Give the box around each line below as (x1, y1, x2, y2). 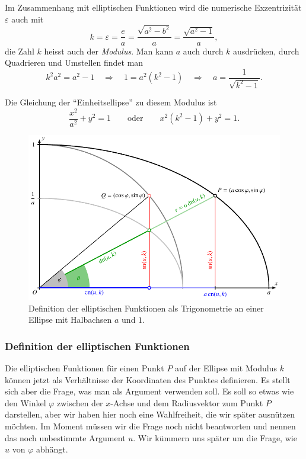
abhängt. (36, 443, 68, 455)
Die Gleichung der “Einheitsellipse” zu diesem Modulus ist (5, 96, 217, 108)
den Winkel (5, 396, 46, 409)
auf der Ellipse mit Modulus (175, 361, 277, 374)
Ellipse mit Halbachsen (28, 313, 112, 326)
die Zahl (5, 44, 34, 57)
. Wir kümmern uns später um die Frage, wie (133, 431, 297, 444)
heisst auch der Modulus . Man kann (44, 44, 173, 57)
